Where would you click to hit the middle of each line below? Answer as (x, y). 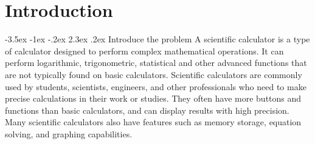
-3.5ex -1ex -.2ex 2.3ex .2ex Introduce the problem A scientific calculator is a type (157, 39)
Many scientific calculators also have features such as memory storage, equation (153, 122)
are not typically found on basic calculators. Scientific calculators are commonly (154, 74)
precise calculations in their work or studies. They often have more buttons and (153, 98)
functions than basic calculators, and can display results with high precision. (147, 110)
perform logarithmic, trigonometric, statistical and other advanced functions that (156, 63)
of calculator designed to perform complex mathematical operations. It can (144, 51)
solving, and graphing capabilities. (69, 133)
